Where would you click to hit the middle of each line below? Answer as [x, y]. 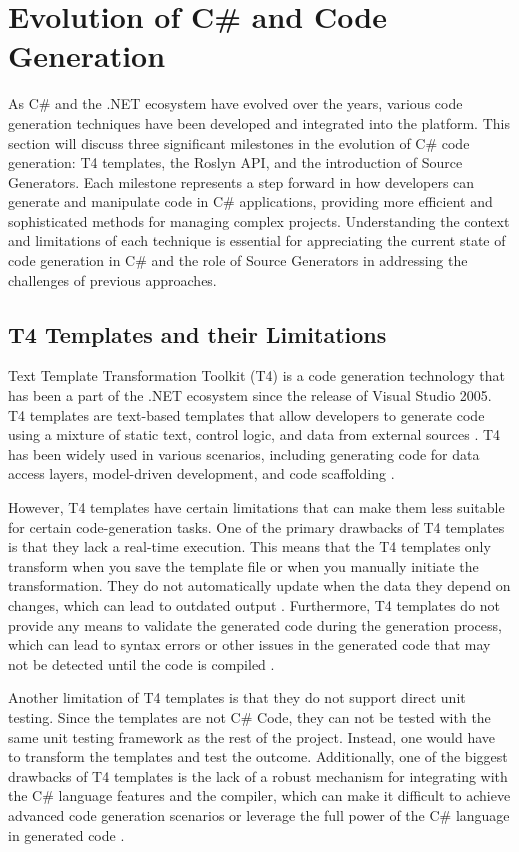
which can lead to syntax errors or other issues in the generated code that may [249, 644]
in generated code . [66, 834]
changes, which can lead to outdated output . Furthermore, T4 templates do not [254, 604]
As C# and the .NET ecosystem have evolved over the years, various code [235, 103]
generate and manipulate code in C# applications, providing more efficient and [250, 201]
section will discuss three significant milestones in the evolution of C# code [239, 142]
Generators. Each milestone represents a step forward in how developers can [241, 181]
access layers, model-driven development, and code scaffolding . [201, 473]
